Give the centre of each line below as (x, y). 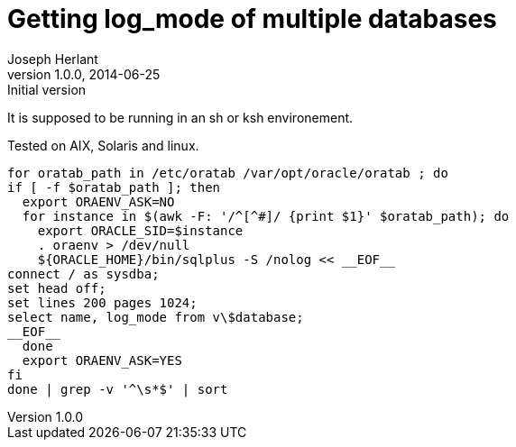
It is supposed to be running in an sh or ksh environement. (180, 117)
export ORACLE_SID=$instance (140, 230)
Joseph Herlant (53, 59)
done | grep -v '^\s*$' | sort (118, 389)
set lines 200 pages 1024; (102, 302)
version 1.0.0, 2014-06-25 (84, 74)
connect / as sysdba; (83, 274)
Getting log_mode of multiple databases (252, 19)
